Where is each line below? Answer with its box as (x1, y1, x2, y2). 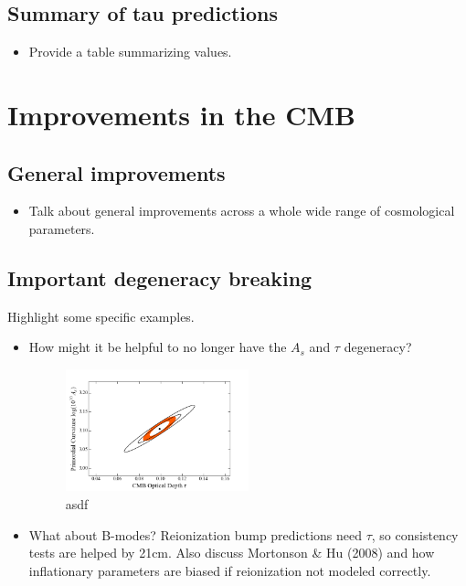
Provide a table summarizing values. (28, 42, 232, 61)
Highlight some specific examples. (7, 306, 195, 325)
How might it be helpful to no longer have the (28, 337, 287, 357)
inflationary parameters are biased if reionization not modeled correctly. (28, 560, 431, 580)
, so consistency (371, 525, 459, 544)
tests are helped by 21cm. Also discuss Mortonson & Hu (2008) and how (28, 543, 435, 562)
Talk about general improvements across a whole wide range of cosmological (28, 201, 455, 220)
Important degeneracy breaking (7, 263, 312, 292)
